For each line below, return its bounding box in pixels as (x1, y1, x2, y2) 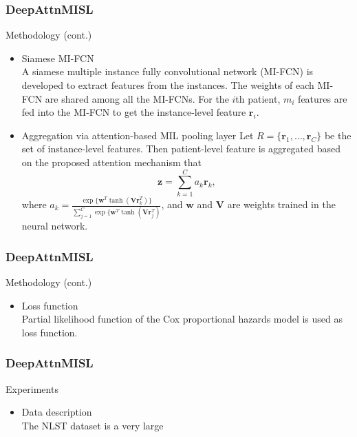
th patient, (235, 91, 281, 105)
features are (298, 91, 347, 105)
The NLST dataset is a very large (21, 418, 164, 432)
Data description (21, 405, 92, 419)
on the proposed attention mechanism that (21, 154, 202, 169)
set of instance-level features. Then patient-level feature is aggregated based (21, 141, 341, 156)
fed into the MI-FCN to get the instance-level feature (21, 105, 246, 119)
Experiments (6, 381, 58, 396)
